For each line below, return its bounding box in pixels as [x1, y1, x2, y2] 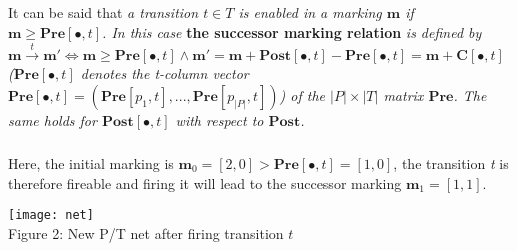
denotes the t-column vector [80, 63, 249, 84]
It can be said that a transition [8, 2, 199, 23]
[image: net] [8, 208, 94, 223]
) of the [279, 84, 326, 105]
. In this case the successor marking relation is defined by [102, 21, 482, 42]
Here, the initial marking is [8, 152, 174, 173]
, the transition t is [393, 152, 509, 173]
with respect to [175, 109, 264, 130]
